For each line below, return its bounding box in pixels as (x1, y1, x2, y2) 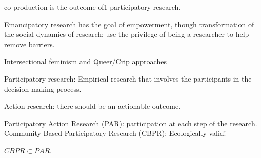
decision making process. (4, 83, 82, 94)
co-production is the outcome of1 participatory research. (4, 2, 181, 12)
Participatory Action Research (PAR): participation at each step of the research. (4, 117, 257, 128)
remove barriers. (4, 38, 55, 49)
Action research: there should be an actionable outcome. (4, 101, 181, 111)
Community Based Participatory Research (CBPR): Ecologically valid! (4, 128, 226, 139)
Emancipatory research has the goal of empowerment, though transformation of (4, 18, 254, 29)
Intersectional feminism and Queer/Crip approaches (4, 56, 167, 67)
